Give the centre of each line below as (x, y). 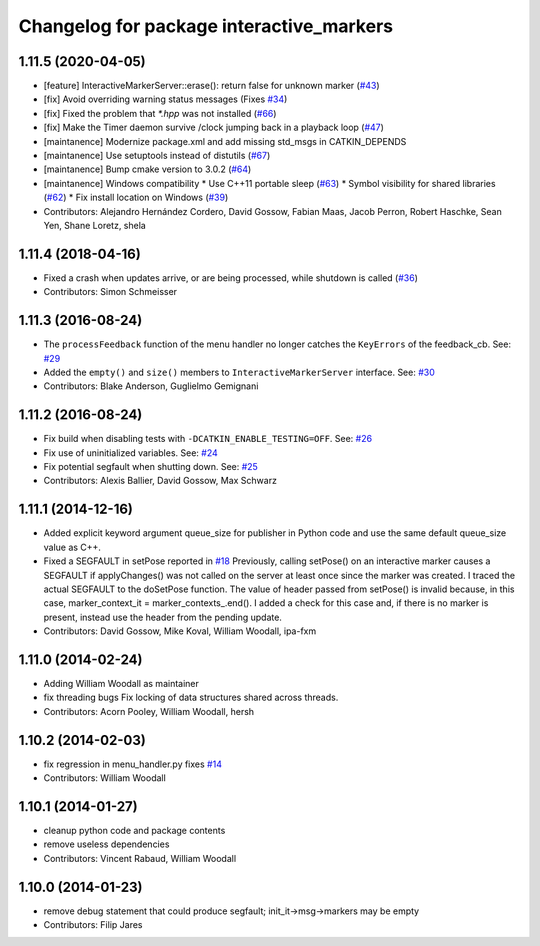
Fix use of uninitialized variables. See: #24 (131, 452)
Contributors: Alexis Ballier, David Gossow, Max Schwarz (160, 481)
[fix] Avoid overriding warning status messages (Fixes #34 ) (165, 99)
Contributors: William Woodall (105, 778)
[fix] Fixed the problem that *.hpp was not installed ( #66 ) (160, 113)
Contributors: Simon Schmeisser (110, 292)
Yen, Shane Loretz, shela (95, 225)
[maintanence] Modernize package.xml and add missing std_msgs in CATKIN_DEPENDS (225, 141)
